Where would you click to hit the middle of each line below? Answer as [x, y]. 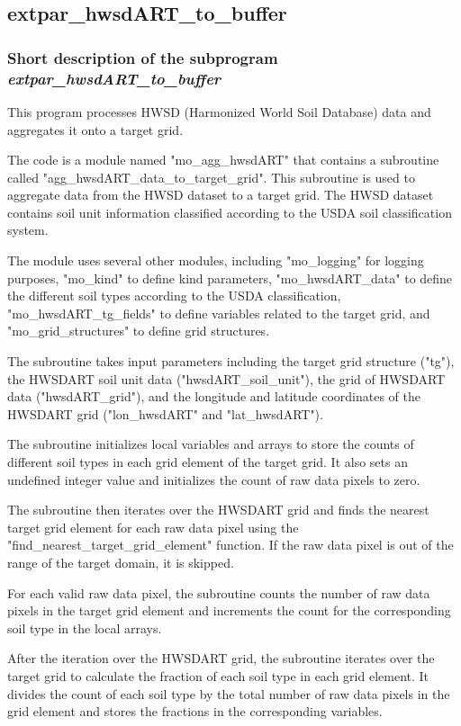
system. [28, 230]
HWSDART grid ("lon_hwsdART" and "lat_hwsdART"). [165, 413]
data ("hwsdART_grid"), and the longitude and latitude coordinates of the [214, 396]
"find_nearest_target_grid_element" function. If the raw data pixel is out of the [230, 545]
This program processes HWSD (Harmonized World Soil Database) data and [219, 111]
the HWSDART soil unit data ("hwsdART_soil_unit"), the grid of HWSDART [226, 378]
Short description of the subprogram [143, 57]
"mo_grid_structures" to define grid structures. [139, 331]
